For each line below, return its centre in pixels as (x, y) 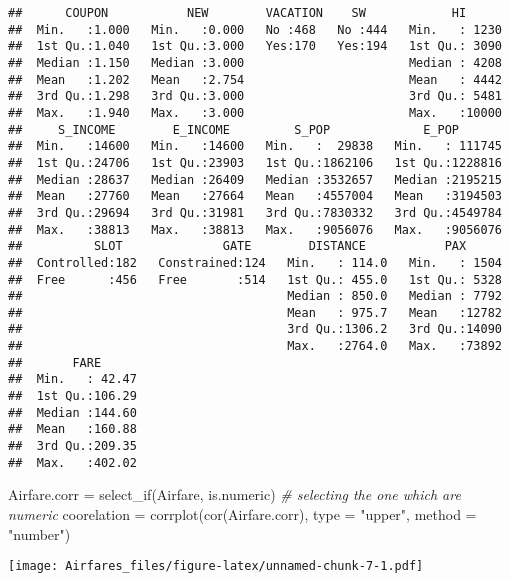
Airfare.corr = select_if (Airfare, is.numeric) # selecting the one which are (234, 494)
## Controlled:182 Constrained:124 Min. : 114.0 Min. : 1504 (255, 262)
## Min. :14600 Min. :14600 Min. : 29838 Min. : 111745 (255, 146)
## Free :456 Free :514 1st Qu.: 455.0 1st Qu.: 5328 (255, 279)
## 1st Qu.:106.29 (72, 396)
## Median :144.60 (72, 412)
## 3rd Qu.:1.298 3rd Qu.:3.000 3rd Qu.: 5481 (255, 96)
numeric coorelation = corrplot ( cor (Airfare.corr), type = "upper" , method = (242, 513)
